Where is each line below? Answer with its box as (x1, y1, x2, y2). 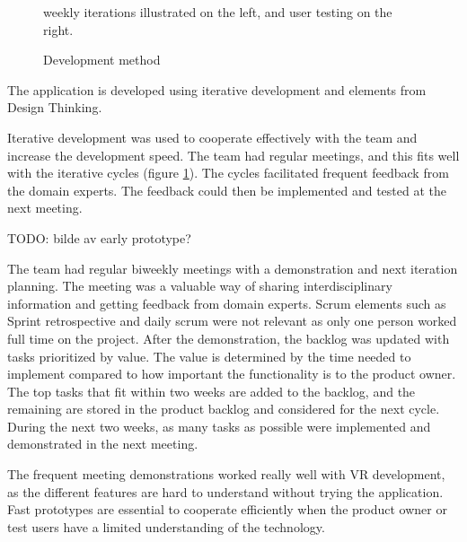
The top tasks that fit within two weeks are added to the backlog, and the (7, 381, 416, 400)
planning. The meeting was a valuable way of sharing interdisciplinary (7, 276, 392, 295)
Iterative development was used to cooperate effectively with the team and (7, 127, 418, 146)
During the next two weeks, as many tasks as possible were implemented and (7, 416, 431, 435)
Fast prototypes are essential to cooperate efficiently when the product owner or (7, 500, 447, 519)
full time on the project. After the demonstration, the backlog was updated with (7, 328, 450, 347)
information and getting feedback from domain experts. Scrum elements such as (7, 293, 446, 312)
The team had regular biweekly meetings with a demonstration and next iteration (7, 258, 458, 277)
